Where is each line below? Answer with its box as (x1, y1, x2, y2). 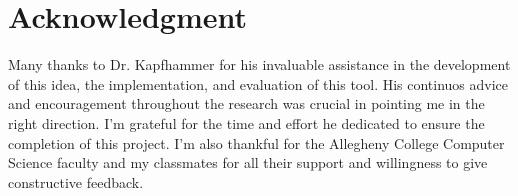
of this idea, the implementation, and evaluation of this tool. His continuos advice (8, 73, 509, 94)
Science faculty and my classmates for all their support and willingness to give (8, 152, 488, 173)
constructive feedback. (8, 171, 144, 192)
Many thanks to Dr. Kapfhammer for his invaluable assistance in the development (8, 54, 511, 75)
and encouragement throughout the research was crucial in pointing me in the (8, 93, 485, 114)
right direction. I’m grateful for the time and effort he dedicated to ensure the (8, 112, 485, 133)
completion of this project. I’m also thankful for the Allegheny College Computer (8, 132, 505, 153)
